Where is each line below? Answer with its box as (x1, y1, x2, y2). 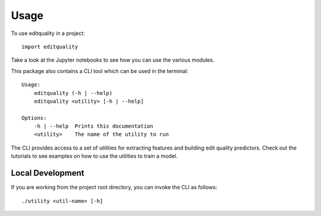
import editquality (21, 43, 78, 50)
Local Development (11, 168, 84, 178)
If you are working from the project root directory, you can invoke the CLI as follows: (11, 184, 218, 191)
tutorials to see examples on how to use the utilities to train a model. (11, 153, 178, 160)
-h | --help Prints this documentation (33, 123, 154, 130)
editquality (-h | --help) (33, 90, 113, 96)
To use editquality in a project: (11, 30, 86, 37)
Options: (21, 115, 47, 121)
